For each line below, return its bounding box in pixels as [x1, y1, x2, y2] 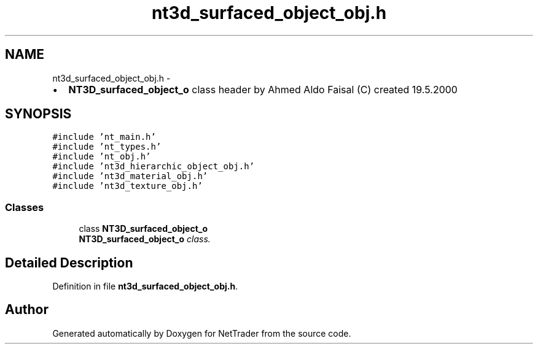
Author [5, 302, 49, 318]
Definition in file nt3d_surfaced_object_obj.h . [52, 281, 238, 292]
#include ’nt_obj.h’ [52, 151, 151, 162]
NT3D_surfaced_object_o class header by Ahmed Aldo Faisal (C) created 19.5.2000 [68, 83, 458, 96]
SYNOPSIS [5, 106, 72, 122]
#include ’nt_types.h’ [52, 142, 162, 152]
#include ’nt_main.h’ [52, 132, 156, 142]
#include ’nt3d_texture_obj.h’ [52, 181, 203, 191]
